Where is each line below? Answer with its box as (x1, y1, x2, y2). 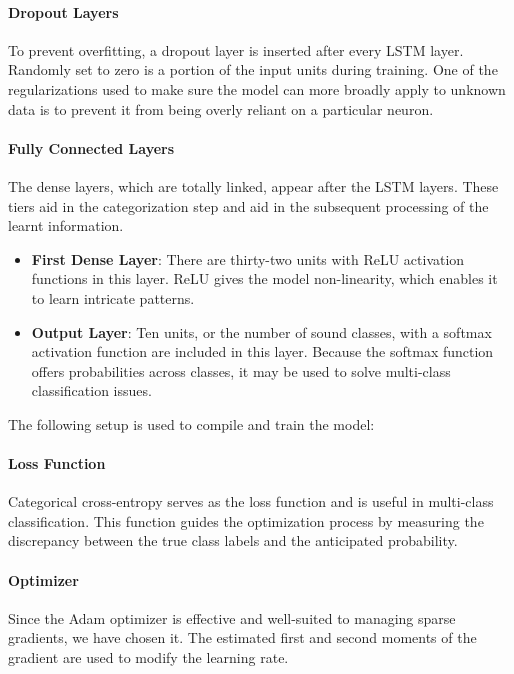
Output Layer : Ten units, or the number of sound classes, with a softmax (31, 321, 492, 342)
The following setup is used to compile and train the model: (8, 413, 375, 434)
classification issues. (31, 380, 152, 401)
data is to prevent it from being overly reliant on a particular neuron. (8, 98, 434, 119)
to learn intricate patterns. (31, 287, 195, 308)
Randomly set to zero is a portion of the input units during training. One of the (8, 59, 498, 80)
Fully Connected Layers (8, 137, 175, 158)
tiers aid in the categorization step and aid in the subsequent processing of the (8, 195, 489, 216)
